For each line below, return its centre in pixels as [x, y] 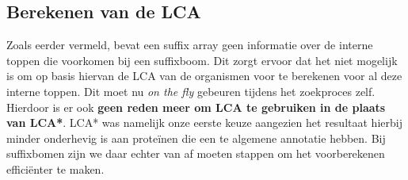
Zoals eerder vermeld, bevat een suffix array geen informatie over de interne [190, 45]
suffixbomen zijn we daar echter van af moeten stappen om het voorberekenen [196, 153]
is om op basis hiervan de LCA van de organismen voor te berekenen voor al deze [204, 76]
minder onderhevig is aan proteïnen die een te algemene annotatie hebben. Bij [196, 138]
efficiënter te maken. [55, 169]
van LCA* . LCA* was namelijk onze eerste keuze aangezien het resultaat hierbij [204, 123]
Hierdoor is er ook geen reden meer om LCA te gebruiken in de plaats [196, 107]
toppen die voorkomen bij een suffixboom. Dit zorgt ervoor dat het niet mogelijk [202, 60]
